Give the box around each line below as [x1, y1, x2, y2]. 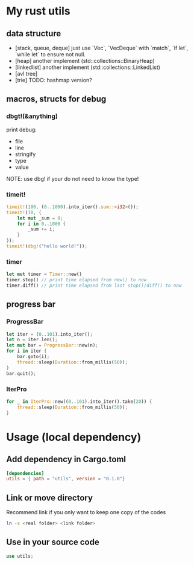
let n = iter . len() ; [6, 337, 58, 343]
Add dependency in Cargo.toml [6, 454, 127, 465]
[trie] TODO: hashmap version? [14, 77, 92, 83]
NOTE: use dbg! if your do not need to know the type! [6, 175, 139, 182]
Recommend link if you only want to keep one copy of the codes [6, 509, 166, 516]
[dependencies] [6, 470, 45, 476]
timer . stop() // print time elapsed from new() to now [6, 277, 147, 283]
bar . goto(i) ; [17, 354, 50, 360]
